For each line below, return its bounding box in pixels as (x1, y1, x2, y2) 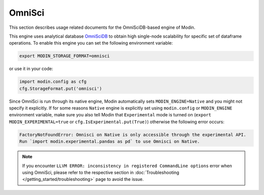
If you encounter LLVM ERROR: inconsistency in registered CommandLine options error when (22, 163, 232, 169)
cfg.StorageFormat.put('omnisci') (19, 86, 102, 91)
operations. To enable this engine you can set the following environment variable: (9, 40, 173, 46)
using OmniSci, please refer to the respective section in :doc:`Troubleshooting (22, 169, 179, 175)
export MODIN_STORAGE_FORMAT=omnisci (19, 53, 110, 59)
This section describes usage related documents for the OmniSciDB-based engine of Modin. (9, 24, 196, 30)
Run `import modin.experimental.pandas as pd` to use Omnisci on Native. (19, 139, 200, 144)
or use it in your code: (9, 66, 53, 72)
